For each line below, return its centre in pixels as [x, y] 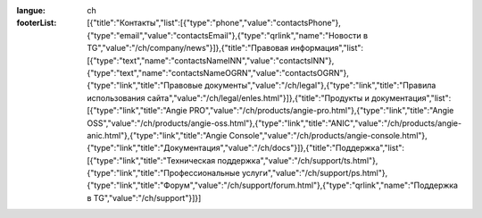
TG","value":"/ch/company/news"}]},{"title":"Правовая [188, 48]
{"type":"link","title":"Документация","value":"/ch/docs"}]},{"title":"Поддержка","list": [246, 148]
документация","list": [411, 97]
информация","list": [327, 48]
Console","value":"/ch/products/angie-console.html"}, [328, 135]
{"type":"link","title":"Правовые [145, 86]
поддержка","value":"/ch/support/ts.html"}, [298, 160]
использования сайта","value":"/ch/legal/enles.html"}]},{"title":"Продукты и [228, 97]
